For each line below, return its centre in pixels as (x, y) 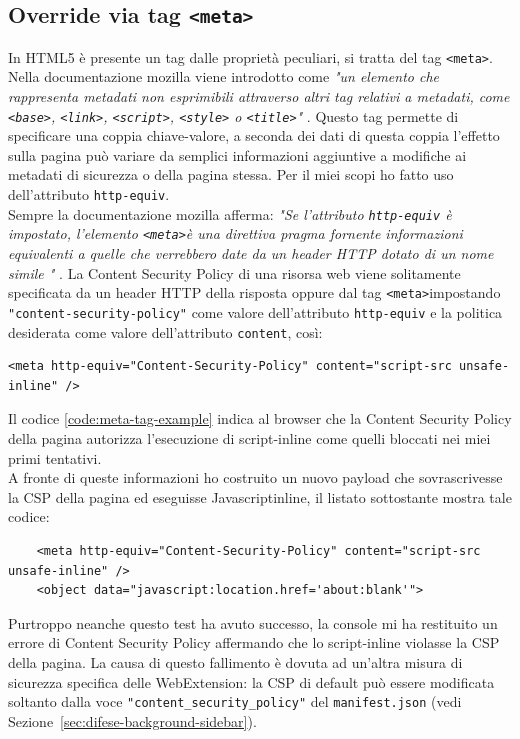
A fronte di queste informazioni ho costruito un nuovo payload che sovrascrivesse (255, 477)
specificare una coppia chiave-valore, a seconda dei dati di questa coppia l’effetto (254, 135)
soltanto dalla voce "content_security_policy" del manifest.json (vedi (235, 701)
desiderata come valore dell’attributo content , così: (165, 331)
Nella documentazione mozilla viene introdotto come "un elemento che (223, 76)
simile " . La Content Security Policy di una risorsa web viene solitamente (234, 272)
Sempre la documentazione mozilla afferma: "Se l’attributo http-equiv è (230, 213)
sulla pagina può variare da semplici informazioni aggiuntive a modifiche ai (237, 154)
